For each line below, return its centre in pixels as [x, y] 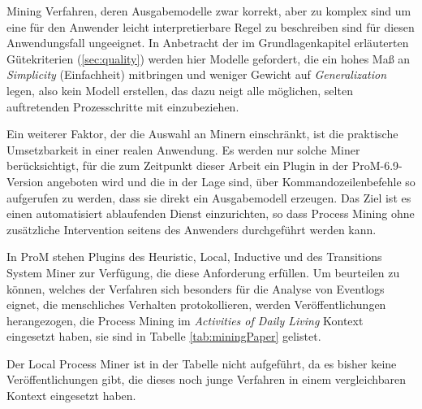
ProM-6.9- [377, 165]
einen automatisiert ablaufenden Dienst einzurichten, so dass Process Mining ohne [211, 213]
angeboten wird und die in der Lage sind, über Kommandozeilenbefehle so [231, 181]
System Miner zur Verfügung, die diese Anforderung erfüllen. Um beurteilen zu [203, 272]
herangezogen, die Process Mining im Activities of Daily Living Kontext [185, 320]
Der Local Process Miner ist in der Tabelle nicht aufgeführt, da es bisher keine [202, 363]
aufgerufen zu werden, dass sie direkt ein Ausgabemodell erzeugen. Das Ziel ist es [209, 197]
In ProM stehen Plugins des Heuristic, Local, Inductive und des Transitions [194, 257]
